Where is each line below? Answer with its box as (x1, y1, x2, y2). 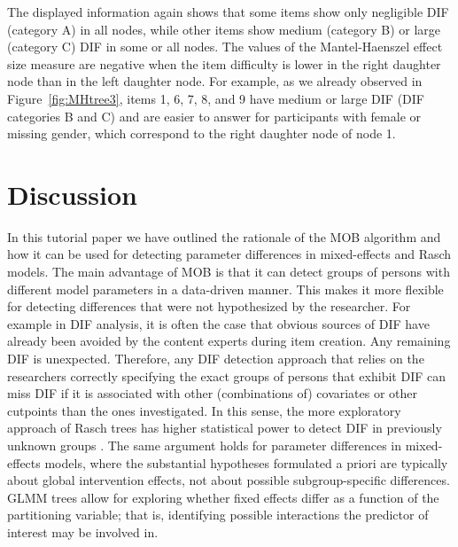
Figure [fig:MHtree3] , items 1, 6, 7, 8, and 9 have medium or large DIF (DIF (7, 89, 424, 107)
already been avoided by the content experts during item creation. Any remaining (7, 332, 451, 350)
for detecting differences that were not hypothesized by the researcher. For (7, 297, 411, 316)
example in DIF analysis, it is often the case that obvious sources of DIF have (7, 314, 430, 332)
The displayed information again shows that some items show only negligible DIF (7, 3, 449, 20)
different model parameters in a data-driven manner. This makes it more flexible (7, 279, 444, 298)
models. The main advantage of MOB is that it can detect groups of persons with (7, 262, 450, 281)
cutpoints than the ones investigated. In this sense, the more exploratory (7, 401, 401, 419)
